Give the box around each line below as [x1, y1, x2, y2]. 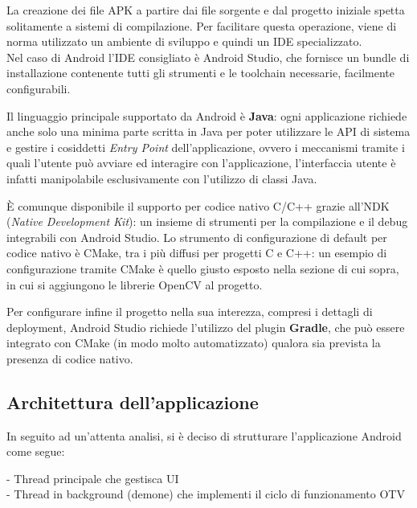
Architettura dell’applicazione [6, 389, 259, 414]
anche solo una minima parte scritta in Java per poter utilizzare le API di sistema [6, 123, 411, 140]
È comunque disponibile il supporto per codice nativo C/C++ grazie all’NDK [6, 197, 390, 214]
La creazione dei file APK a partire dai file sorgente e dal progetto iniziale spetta [6, 2, 405, 18]
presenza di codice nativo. [6, 350, 133, 367]
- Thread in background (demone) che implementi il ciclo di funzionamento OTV [6, 485, 405, 502]
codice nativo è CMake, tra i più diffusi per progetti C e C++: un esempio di [6, 244, 387, 261]
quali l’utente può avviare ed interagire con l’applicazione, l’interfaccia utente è [6, 154, 396, 171]
